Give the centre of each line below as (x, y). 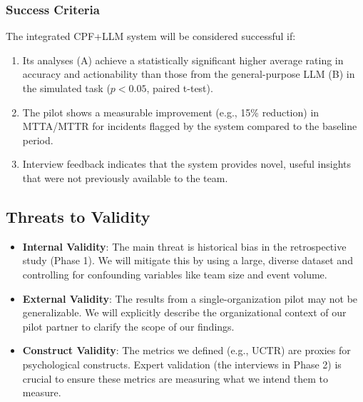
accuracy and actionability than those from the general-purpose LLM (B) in (189, 74)
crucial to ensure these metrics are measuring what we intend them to (175, 378)
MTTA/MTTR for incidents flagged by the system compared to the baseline (190, 126)
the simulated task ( (66, 88)
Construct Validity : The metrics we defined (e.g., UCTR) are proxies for (186, 350)
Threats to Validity (78, 216)
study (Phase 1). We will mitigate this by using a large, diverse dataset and (188, 260)
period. (38, 140)
